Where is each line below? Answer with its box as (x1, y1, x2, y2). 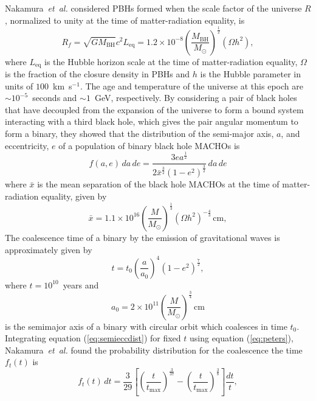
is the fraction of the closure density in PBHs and (5, 68, 190, 80)
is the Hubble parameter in (200, 68, 301, 80)
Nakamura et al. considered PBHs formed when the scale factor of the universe (5, 2, 302, 14)
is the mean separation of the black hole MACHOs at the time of (37, 178, 280, 190)
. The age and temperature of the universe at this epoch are (80, 79, 303, 92)
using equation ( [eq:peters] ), (189, 332, 294, 344)
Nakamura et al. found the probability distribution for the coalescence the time (5, 343, 303, 356)
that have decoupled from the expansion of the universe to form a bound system (5, 103, 304, 116)
